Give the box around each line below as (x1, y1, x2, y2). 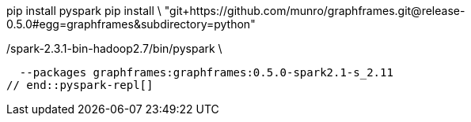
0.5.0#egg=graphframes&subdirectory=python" (6, 17, 256, 31)
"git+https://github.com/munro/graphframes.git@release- (164, 4, 465, 17)
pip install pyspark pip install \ (6, 4, 161, 17)
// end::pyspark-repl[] (6, 79, 154, 91)
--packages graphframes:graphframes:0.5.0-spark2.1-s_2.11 (19, 66, 393, 79)
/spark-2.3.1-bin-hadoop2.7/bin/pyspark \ (6, 42, 222, 55)
